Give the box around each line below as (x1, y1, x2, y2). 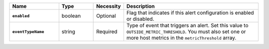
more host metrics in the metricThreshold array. (126, 35, 237, 41)
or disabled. (126, 15, 154, 22)
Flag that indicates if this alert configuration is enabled (126, 9, 254, 16)
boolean (61, 12, 81, 19)
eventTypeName (12, 29, 44, 34)
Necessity (96, 3, 121, 9)
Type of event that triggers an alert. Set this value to (126, 22, 249, 29)
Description (126, 3, 155, 9)
